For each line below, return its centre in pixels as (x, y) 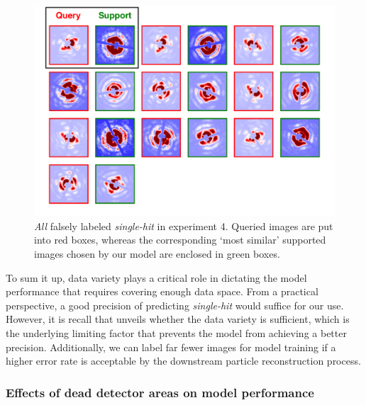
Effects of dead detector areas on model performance (160, 392)
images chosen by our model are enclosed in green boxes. (157, 254)
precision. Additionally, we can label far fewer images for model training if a (171, 347)
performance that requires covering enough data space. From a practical (162, 291)
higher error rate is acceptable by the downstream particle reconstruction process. (183, 361)
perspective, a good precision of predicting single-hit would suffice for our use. (175, 305)
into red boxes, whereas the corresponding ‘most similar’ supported (180, 240)
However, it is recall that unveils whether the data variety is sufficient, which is (178, 319)
